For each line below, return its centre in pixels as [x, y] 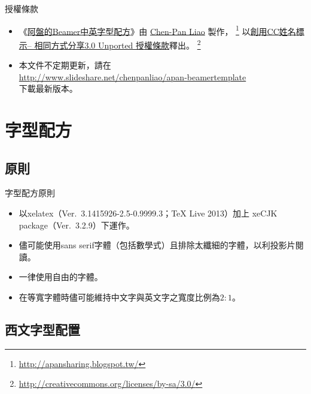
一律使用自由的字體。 [61, 277]
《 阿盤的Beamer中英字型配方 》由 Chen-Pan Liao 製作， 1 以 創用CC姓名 [157, 30]
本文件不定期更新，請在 [65, 65]
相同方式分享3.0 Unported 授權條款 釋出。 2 [118, 44]
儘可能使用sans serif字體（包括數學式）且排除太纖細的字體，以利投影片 [157, 245]
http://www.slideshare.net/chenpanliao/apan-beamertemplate [132, 76]
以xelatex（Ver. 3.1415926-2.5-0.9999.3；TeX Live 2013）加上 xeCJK [148, 213]
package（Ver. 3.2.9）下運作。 [77, 225]
